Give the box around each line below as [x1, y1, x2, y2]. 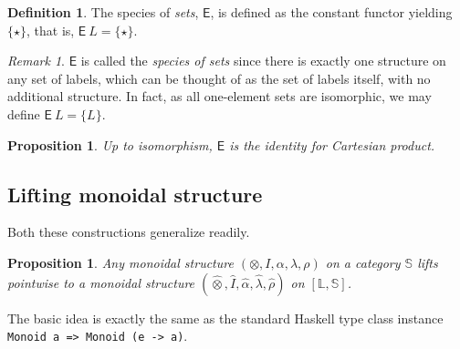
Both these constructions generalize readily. [7, 222, 250, 241]
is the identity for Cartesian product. [229, 135, 435, 154]
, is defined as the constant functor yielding [210, 3, 453, 21]
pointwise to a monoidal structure [7, 272, 195, 292]
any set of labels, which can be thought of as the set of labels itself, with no [7, 68, 431, 87]
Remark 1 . [7, 51, 65, 70]
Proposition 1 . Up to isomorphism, [7, 135, 213, 154]
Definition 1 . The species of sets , [7, 3, 199, 21]
